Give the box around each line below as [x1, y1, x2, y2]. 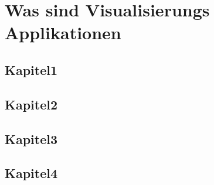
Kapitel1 [5, 60, 58, 78]
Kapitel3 [5, 129, 58, 148]
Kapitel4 [5, 164, 58, 182]
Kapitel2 [5, 95, 58, 113]
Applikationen [5, 20, 121, 44]
